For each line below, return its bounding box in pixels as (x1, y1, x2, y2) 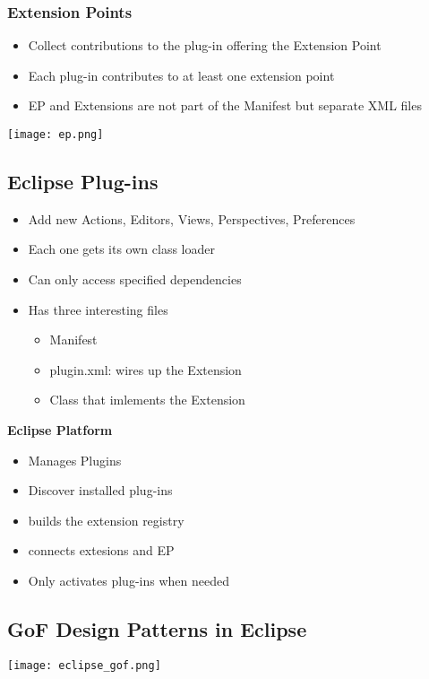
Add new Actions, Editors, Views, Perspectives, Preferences (28, 209, 356, 228)
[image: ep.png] (7, 128, 104, 141)
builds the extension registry (28, 510, 184, 529)
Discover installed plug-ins (28, 481, 173, 500)
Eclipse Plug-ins (7, 168, 159, 196)
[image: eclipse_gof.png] (7, 658, 161, 672)
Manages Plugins (28, 450, 122, 469)
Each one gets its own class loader (28, 239, 215, 258)
